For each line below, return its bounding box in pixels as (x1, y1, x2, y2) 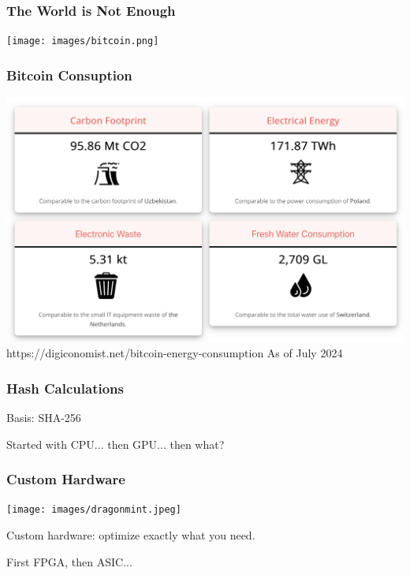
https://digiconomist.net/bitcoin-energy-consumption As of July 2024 (6, 345, 343, 361)
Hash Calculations (6, 378, 124, 398)
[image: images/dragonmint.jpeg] (6, 504, 181, 516)
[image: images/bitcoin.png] (6, 35, 159, 47)
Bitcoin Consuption (6, 65, 132, 84)
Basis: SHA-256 (6, 409, 81, 426)
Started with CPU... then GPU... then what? (6, 435, 225, 452)
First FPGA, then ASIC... (6, 553, 132, 569)
